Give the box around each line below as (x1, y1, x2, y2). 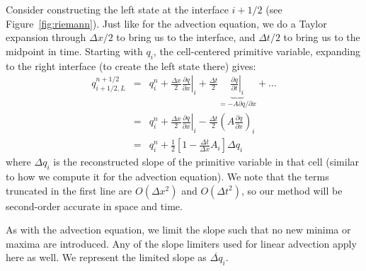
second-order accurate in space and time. (6, 198, 183, 213)
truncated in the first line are (6, 183, 132, 197)
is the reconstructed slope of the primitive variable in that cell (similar (53, 154, 360, 169)
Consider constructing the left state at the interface (6, 2, 229, 16)
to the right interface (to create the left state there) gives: (6, 58, 256, 73)
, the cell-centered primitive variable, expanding (153, 43, 361, 58)
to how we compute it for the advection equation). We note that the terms (6, 169, 329, 184)
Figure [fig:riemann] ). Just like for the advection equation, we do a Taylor (6, 16, 327, 30)
